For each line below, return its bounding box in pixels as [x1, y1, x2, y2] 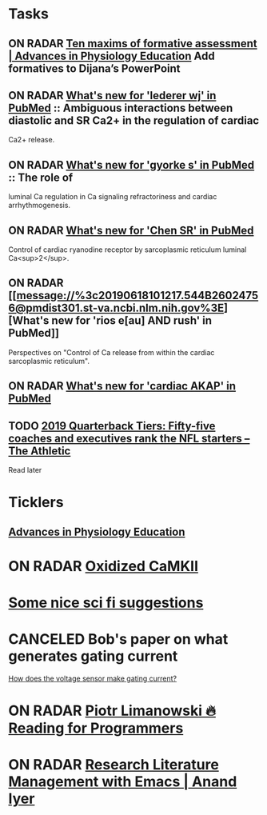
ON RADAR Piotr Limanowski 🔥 [8, 701, 216, 720]
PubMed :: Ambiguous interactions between [8, 101, 233, 114]
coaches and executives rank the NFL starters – [8, 431, 250, 445]
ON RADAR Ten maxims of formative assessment [8, 37, 257, 50]
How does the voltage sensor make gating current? [8, 673, 177, 683]
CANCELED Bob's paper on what [8, 630, 229, 649]
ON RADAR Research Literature [8, 756, 220, 774]
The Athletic [8, 444, 71, 457]
